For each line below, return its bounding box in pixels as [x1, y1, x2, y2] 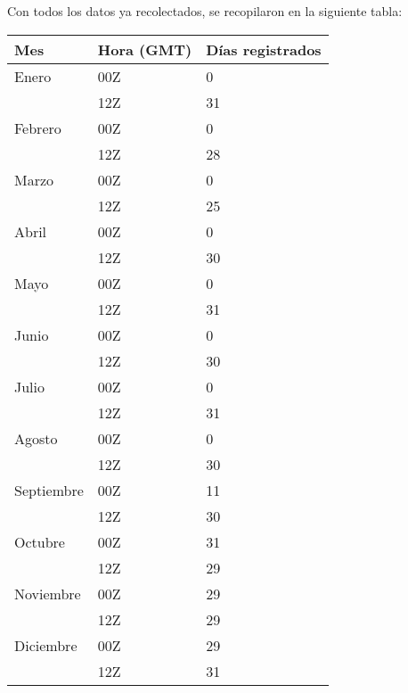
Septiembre [14, 479, 84, 500]
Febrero [14, 117, 61, 138]
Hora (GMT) [97, 38, 192, 60]
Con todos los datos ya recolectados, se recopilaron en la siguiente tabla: [7, 2, 403, 20]
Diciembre [14, 634, 78, 656]
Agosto [14, 427, 58, 449]
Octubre [14, 531, 65, 552]
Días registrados [206, 38, 322, 60]
